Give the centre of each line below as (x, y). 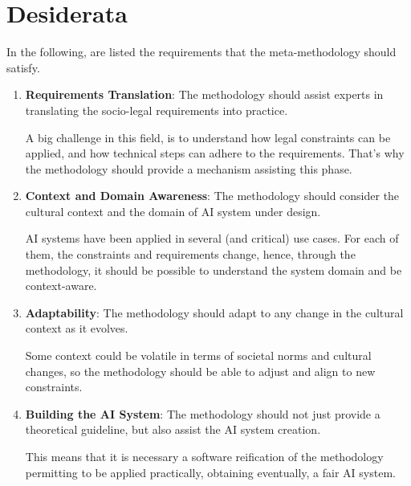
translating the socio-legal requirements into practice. (157, 110)
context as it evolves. (77, 328)
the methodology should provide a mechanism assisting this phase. (189, 168)
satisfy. (23, 67)
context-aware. (61, 286)
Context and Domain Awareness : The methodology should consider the (212, 196)
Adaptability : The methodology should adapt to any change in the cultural (214, 312)
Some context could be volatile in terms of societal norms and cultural (198, 355)
